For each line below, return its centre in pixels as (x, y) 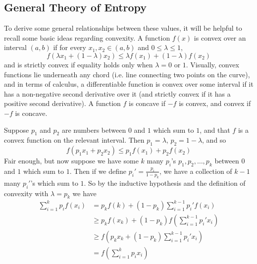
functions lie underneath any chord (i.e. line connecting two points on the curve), (127, 74)
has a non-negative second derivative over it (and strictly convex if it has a (117, 93)
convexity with (26, 193)
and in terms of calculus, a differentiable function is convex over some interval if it (129, 84)
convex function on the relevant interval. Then (74, 140)
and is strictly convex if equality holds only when (78, 64)
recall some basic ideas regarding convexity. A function (87, 37)
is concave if (147, 103)
